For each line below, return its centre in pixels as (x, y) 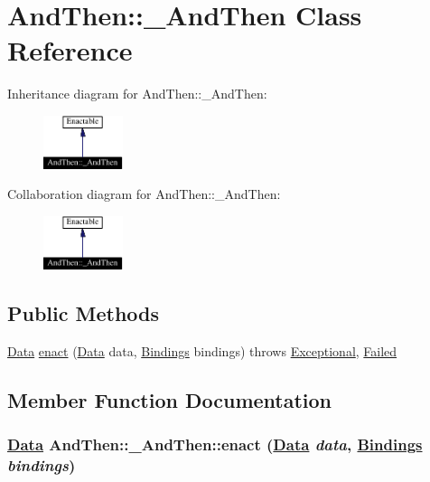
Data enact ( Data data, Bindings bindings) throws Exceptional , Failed (202, 350)
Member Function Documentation (170, 399)
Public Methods (84, 312)
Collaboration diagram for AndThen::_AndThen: (144, 194)
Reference (70, 50)
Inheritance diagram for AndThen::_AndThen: (137, 94)
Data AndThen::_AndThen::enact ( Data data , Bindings (215, 444)
